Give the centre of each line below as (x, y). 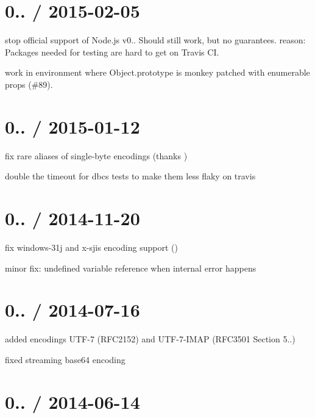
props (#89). (29, 84)
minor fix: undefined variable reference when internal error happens (131, 268)
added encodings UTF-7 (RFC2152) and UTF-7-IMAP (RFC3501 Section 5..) (150, 339)
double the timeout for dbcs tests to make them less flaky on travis (130, 176)
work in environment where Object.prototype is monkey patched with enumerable (157, 72)
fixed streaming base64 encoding (65, 359)
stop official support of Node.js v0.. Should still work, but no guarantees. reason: (155, 40)
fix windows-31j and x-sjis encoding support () (91, 247)
